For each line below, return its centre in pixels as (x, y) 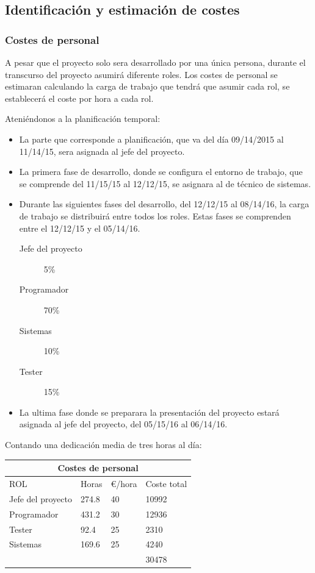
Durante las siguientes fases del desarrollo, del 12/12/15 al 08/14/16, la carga (164, 204)
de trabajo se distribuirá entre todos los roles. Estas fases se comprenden (155, 215)
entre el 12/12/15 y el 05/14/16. (80, 228)
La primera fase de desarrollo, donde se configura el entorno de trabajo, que (161, 172)
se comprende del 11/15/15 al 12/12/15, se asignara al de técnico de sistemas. (165, 183)
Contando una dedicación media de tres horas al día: (103, 445)
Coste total (166, 483)
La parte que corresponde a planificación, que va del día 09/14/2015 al (151, 139)
